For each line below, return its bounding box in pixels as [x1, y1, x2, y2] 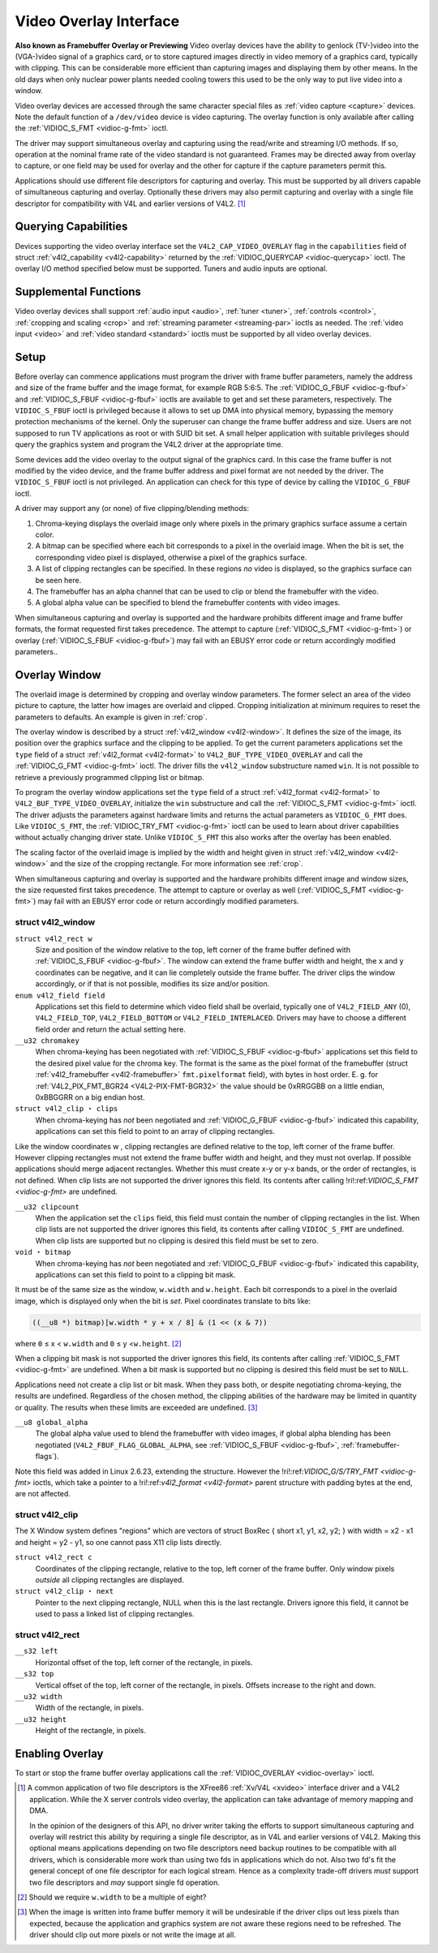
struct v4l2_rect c [15, 1553, 92, 1562]
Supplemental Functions [15, 285, 142, 299]
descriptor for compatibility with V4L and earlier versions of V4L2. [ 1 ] [15, 199, 247, 208]
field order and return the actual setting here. [35, 1024, 186, 1034]
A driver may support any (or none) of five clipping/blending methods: [15, 504, 249, 513]
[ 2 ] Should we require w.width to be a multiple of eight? [17, 1892, 207, 1902]
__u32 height [15, 1715, 67, 1723]
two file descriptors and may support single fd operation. [29, 1878, 221, 1887]
